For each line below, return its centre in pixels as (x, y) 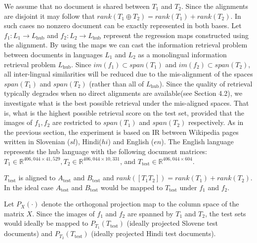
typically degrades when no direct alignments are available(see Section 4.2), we (123, 93)
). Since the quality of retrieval (206, 83)
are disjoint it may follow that (49, 16)
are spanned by (150, 213)
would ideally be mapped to (46, 223)
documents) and (28, 233)
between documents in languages (53, 54)
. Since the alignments (215, 6)
